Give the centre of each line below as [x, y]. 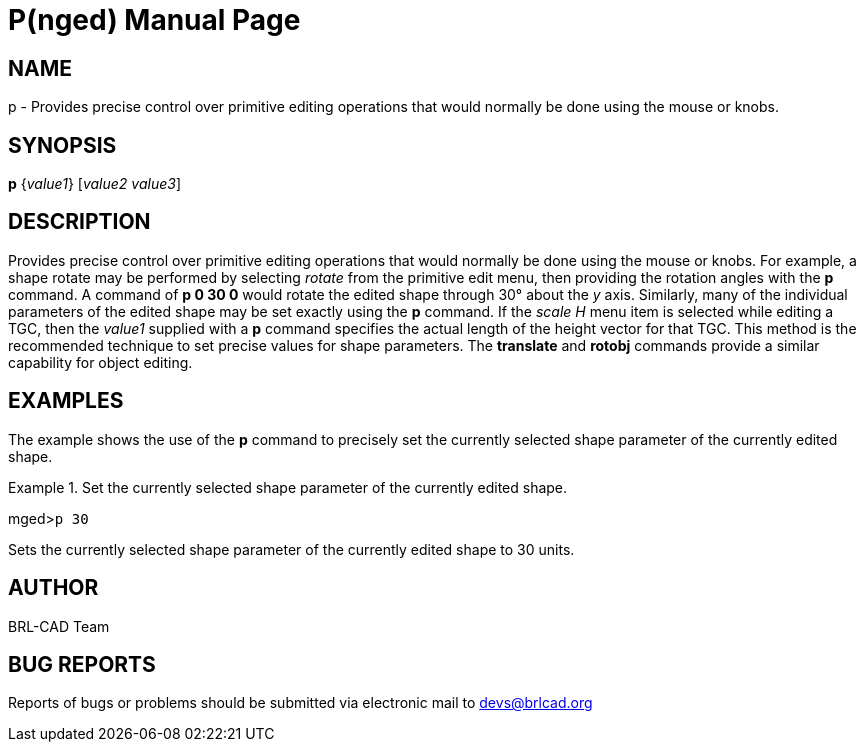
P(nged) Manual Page [154, 20]
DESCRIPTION [79, 222]
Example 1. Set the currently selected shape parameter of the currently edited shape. [288, 487]
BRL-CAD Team [59, 626]
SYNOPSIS [62, 145]
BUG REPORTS [82, 664]
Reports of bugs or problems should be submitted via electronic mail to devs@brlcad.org [300, 703]
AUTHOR [53, 588]
